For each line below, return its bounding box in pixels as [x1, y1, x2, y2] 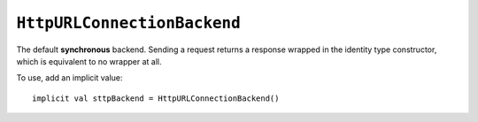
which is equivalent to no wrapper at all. [16, 56, 163, 66]
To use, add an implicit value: [16, 72, 123, 83]
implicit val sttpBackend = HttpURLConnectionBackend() [32, 93, 280, 103]
